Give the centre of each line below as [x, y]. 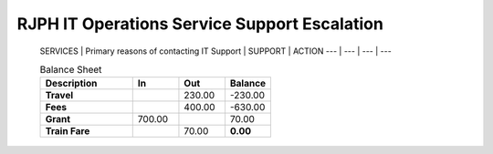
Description [71, 84]
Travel [59, 96]
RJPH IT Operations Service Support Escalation [200, 24]
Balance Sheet [71, 70]
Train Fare [68, 131]
